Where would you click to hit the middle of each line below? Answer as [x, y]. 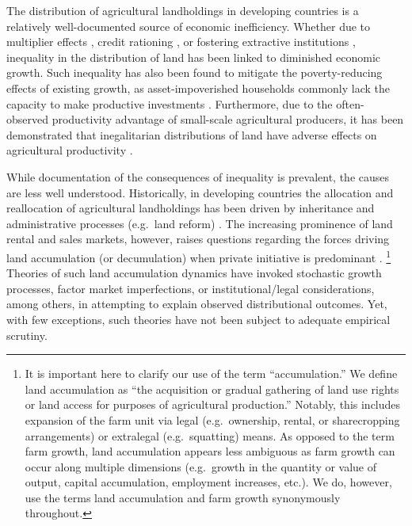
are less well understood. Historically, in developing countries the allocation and [200, 192]
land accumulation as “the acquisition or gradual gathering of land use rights [212, 389]
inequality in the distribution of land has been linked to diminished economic [194, 57]
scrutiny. [27, 335]
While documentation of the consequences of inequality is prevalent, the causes [198, 176]
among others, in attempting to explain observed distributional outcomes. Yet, [197, 304]
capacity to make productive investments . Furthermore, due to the [170, 103]
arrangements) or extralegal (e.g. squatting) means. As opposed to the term [210, 435]
